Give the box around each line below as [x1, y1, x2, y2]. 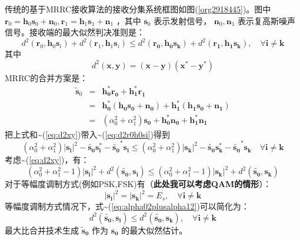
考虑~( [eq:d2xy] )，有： [5, 154, 89, 166]
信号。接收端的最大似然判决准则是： [5, 26, 145, 38]
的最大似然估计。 [121, 224, 188, 236]
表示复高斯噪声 [237, 14, 295, 26]
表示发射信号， [154, 14, 212, 26]
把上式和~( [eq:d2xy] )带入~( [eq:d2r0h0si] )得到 [5, 128, 170, 140]
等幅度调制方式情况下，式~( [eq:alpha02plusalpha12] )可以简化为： [5, 200, 249, 212]
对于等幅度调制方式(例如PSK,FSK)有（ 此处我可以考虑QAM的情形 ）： [5, 178, 272, 190]
